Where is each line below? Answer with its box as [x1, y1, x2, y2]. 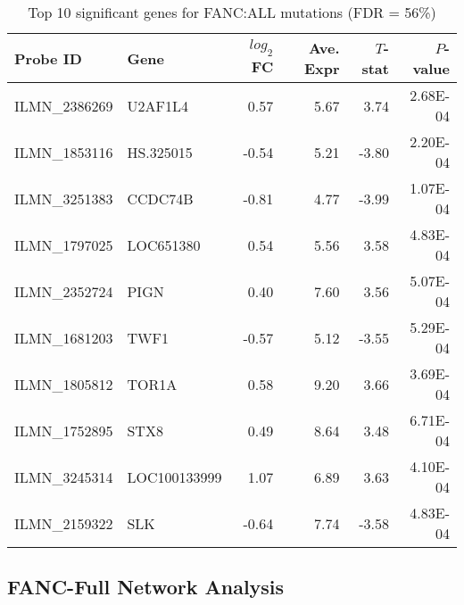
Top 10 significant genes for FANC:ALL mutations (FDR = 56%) [28, 2, 436, 22]
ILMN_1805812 [14, 373, 113, 394]
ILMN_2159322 [14, 512, 113, 534]
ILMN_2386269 [14, 95, 113, 116]
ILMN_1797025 [14, 234, 113, 255]
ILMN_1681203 [14, 327, 113, 348]
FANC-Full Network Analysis [7, 573, 285, 601]
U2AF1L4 [127, 95, 188, 116]
